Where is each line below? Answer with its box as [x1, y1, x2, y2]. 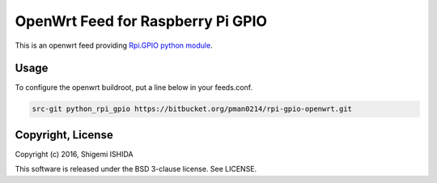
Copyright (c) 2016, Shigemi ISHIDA [15, 149, 134, 159]
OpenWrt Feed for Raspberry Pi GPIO [15, 12, 267, 30]
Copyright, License [15, 128, 113, 142]
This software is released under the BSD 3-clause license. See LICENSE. [15, 164, 257, 174]
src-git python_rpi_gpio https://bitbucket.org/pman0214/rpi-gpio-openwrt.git [32, 104, 352, 113]
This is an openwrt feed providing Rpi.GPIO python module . [15, 40, 214, 50]
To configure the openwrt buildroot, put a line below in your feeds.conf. [15, 83, 253, 92]
